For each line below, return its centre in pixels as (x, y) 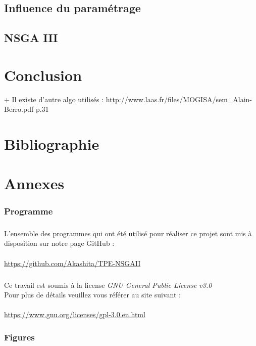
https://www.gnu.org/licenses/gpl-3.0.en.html (75, 314)
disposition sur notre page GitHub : (59, 243)
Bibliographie (52, 144)
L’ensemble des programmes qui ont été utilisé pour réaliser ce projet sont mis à (128, 233)
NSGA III (31, 38)
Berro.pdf (19, 109)
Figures (19, 337)
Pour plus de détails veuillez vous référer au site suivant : (92, 295)
